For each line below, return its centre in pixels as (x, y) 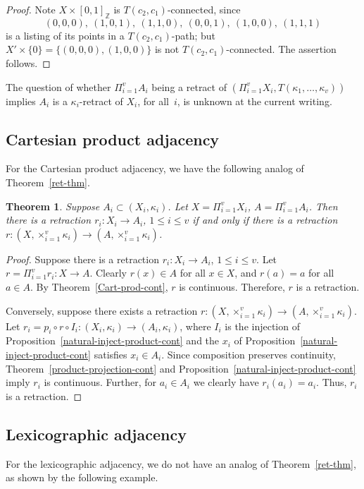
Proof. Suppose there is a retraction (82, 259)
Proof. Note (31, 9)
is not (167, 49)
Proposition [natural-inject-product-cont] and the (113, 340)
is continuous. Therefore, (232, 286)
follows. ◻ (28, 62)
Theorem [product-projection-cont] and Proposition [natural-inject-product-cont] (181, 368)
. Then (323, 206)
